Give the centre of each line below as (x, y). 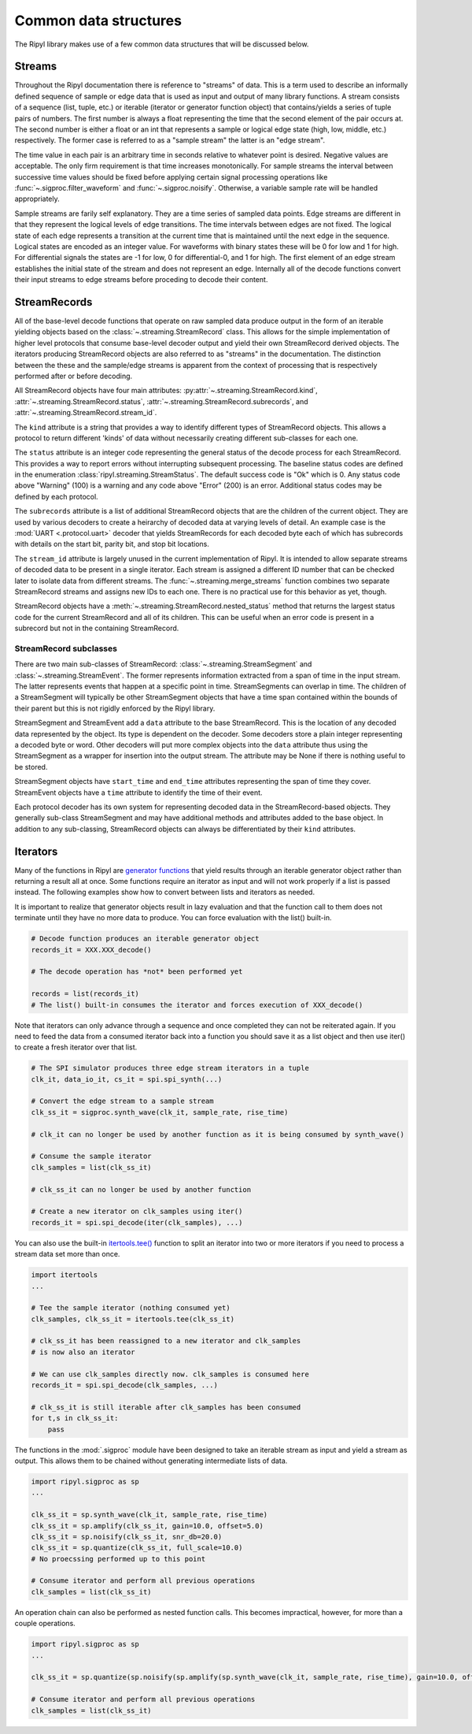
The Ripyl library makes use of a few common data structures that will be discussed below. (162, 44)
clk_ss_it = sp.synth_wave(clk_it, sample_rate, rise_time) (149, 1515)
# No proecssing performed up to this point (118, 1559)
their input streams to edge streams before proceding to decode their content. (141, 280)
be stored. (31, 767)
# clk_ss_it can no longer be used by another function (141, 1189)
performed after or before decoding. (74, 376)
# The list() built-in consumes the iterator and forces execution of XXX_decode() (197, 1005)
